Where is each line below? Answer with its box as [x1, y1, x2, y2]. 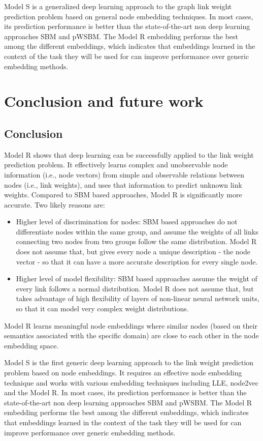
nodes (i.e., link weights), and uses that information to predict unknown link [4, 179, 242, 190]
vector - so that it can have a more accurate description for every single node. [16, 256, 258, 267]
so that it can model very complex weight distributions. [16, 303, 189, 314]
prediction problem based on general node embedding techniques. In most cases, [4, 11, 253, 21]
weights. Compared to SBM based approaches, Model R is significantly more [4, 189, 242, 200]
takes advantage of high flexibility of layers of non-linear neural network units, [16, 293, 259, 304]
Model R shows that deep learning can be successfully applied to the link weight [4, 149, 254, 160]
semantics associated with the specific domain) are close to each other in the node [4, 330, 259, 341]
